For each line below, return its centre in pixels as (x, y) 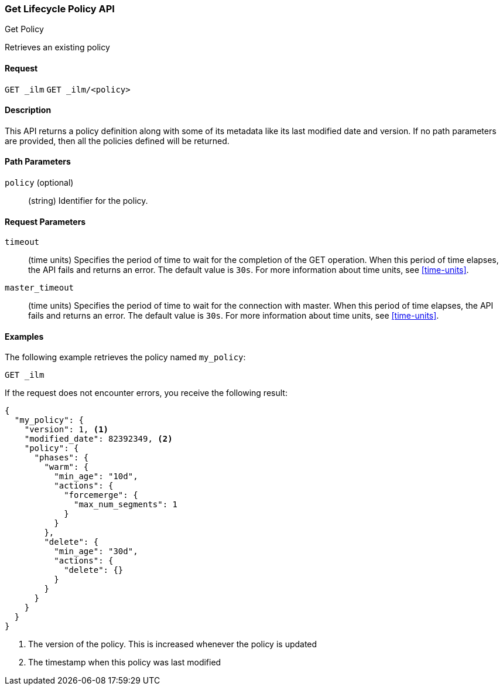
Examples (24, 336)
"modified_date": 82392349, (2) (98, 439)
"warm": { (66, 467)
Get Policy (24, 29)
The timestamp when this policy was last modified (125, 662)
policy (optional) (39, 183)
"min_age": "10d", (96, 476)
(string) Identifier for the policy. (88, 201)
